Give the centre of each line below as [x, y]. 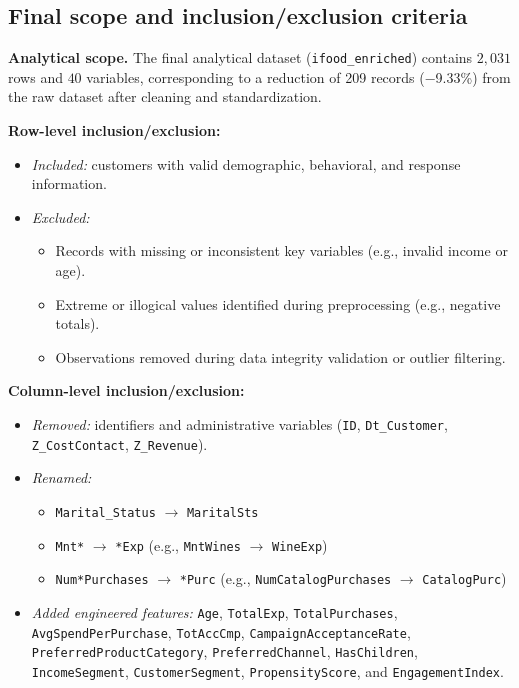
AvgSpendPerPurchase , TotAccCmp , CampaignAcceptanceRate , [221, 631]
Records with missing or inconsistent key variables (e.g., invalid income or [281, 250]
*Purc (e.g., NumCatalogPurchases [285, 578]
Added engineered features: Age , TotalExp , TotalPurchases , [214, 611]
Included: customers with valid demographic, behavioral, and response [246, 163]
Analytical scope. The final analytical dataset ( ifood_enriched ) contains [240, 57]
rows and [35, 76]
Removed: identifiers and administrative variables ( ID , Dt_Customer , [239, 423]
